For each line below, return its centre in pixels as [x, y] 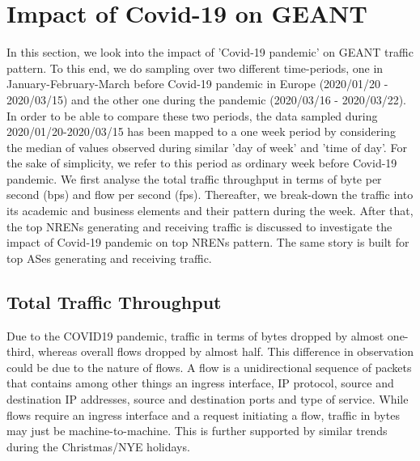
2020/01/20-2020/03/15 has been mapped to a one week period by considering [201, 131]
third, [21, 351]
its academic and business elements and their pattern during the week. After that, [210, 211]
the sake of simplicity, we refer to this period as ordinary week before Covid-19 [202, 163]
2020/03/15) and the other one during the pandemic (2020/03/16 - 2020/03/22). [206, 99]
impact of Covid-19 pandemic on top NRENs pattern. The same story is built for [208, 242]
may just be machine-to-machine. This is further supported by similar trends [197, 431]
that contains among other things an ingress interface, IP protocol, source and [200, 383]
